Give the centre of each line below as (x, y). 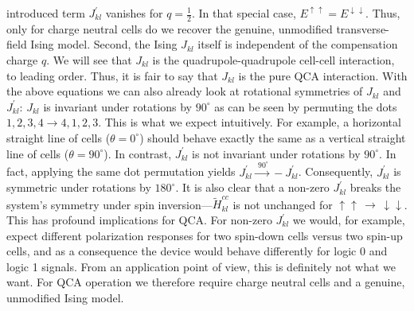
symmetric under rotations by (79, 187)
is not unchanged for (283, 204)
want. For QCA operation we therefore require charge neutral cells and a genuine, (206, 282)
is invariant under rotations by (117, 106)
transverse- (363, 28)
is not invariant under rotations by (276, 153)
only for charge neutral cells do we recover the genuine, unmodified (170, 28)
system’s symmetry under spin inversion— (109, 204)
